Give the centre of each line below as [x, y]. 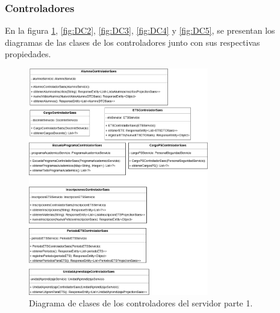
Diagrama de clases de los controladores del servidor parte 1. [141, 303]
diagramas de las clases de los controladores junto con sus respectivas [132, 42]
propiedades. [28, 54]
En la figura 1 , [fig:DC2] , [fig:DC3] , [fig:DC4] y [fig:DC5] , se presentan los [140, 30]
